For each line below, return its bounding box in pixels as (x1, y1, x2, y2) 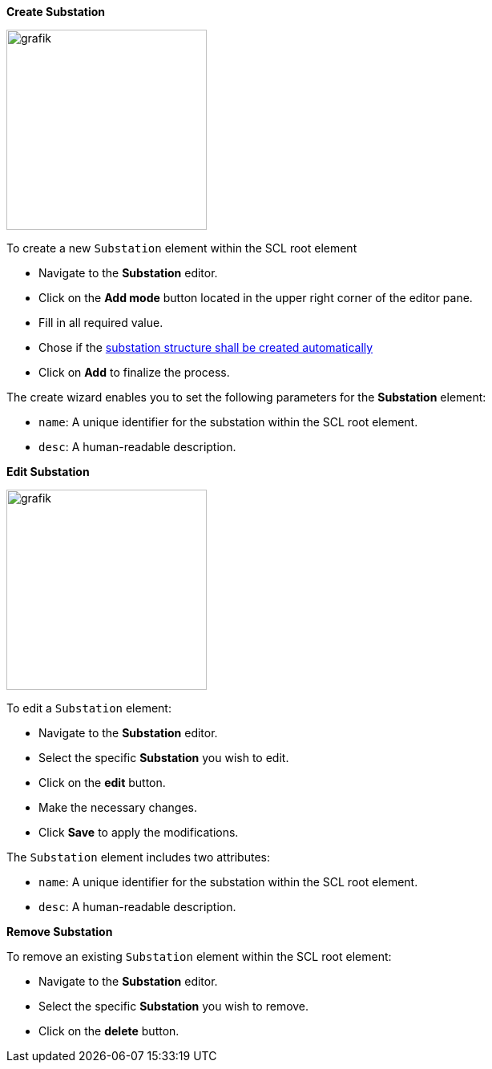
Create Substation (6, 5, 106, 18)
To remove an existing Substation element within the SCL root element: (6, 950, 392, 963)
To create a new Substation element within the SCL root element (6, 241, 357, 255)
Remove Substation (6, 925, 113, 938)
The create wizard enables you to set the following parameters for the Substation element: (6, 390, 486, 404)
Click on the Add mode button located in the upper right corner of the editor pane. (38, 291, 473, 305)
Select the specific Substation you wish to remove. (38, 999, 309, 1013)
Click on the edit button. (38, 776, 166, 789)
